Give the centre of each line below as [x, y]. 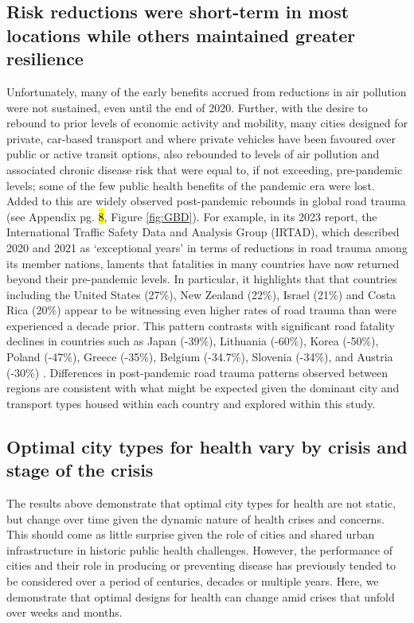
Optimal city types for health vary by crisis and [207, 446]
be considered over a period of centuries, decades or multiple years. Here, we [193, 581]
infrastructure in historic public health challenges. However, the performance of [200, 549]
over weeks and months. [64, 612]
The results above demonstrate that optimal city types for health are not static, [201, 503]
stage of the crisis [80, 470]
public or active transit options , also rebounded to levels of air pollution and [193, 154]
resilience [45, 58]
